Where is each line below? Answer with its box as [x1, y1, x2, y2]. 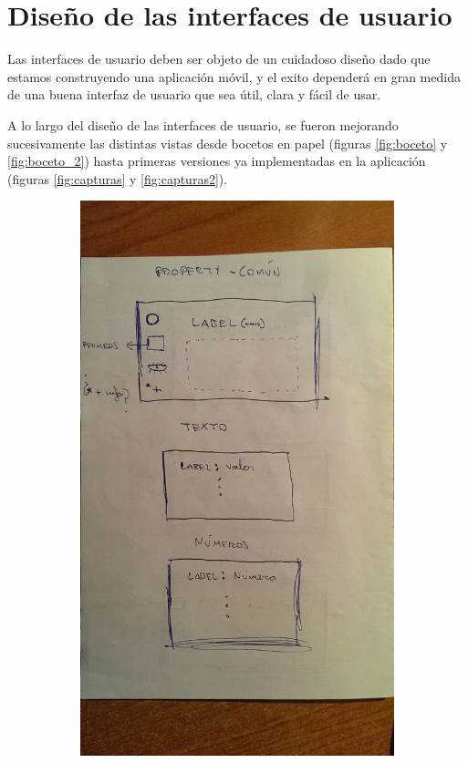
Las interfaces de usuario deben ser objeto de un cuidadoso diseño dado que [7, 49, 431, 68]
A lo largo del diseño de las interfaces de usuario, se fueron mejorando [7, 115, 399, 134]
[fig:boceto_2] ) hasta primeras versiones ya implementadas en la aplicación [7, 151, 426, 170]
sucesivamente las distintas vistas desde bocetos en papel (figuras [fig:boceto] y [7, 133, 448, 152]
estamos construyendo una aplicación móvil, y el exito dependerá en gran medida [7, 67, 461, 86]
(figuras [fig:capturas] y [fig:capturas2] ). [7, 169, 228, 188]
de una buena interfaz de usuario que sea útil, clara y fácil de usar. [7, 85, 381, 104]
